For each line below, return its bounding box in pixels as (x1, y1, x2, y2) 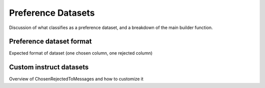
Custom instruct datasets (9, 63, 89, 71)
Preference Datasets (9, 7, 95, 18)
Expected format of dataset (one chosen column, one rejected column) (9, 50, 153, 56)
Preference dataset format (9, 37, 92, 46)
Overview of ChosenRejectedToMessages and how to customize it (9, 76, 144, 82)
